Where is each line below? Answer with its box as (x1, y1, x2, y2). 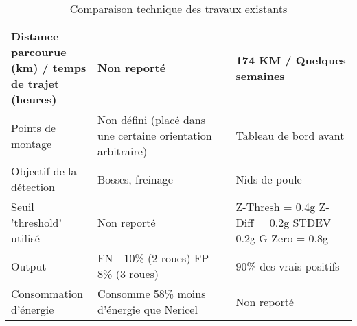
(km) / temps (11, 60, 87, 75)
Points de (11, 119, 56, 136)
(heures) (11, 91, 57, 107)
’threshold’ (11, 214, 62, 230)
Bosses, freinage (97, 171, 173, 187)
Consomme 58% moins (97, 286, 206, 301)
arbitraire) (97, 143, 148, 159)
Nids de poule (235, 171, 302, 187)
